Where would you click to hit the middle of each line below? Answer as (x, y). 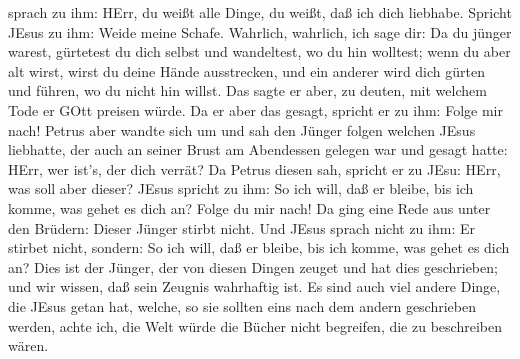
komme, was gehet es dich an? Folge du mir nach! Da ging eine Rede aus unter (249, 207)
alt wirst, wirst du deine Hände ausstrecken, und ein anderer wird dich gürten (246, 70)
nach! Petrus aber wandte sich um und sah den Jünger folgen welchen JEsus (242, 129)
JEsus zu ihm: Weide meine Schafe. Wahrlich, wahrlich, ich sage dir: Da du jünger (260, 31)
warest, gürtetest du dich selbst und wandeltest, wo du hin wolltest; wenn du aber (259, 51)
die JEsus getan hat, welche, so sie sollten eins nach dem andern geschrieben (242, 305)
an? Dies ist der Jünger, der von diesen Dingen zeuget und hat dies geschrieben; (253, 266)
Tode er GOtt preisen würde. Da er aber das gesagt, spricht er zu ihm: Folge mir (255, 109)
